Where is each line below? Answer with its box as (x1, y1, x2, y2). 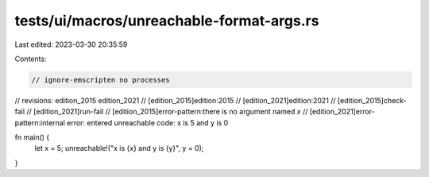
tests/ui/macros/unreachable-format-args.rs (14, 12, 319, 29)
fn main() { (14, 133, 50, 142)
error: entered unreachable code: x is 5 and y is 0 (66, 117, 229, 127)
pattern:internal (14, 117, 65, 127)
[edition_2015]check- (338, 95, 407, 105)
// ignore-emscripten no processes (31, 75, 170, 84)
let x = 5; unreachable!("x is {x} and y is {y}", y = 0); (34, 144, 204, 153)
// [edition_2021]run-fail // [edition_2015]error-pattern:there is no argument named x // (26, 107, 308, 117)
